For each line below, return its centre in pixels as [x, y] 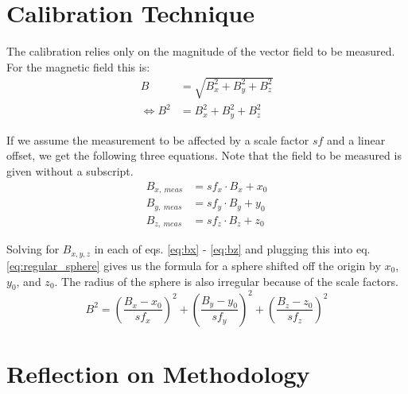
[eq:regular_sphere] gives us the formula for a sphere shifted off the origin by [194, 265]
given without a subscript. [70, 171]
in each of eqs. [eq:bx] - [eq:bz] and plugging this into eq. [232, 249]
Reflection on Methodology [158, 373]
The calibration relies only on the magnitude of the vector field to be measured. [201, 51]
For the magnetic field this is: [78, 66]
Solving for [33, 249]
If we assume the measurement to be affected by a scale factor [158, 139]
